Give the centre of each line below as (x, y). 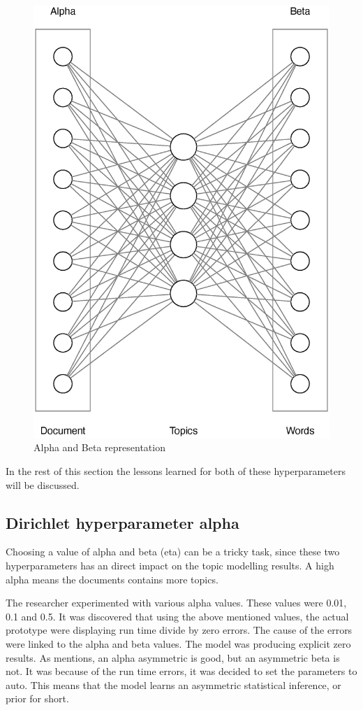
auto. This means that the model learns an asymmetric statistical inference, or (173, 684)
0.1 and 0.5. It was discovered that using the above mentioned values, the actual (177, 616)
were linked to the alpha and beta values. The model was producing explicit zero (178, 644)
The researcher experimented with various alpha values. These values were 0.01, (176, 603)
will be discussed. (43, 484)
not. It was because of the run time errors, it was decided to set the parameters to (181, 671)
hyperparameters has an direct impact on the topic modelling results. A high (170, 566)
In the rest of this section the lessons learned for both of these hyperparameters (176, 471)
